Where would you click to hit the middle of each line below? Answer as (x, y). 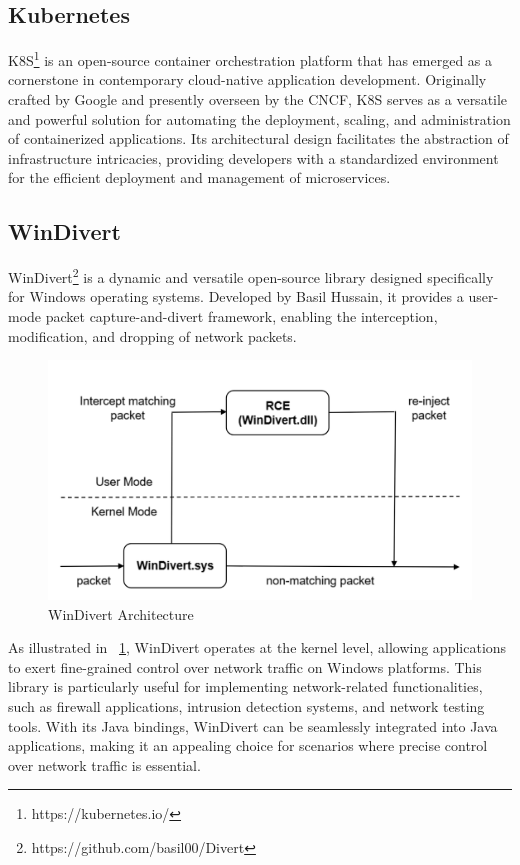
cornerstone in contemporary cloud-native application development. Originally (247, 79)
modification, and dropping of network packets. (152, 335)
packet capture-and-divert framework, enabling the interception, (241, 316)
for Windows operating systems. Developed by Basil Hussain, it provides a (236, 296)
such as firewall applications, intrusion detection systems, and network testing (246, 705)
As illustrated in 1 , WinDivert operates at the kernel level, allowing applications (257, 647)
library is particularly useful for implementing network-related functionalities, (245, 686)
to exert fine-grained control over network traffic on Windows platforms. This (245, 666)
